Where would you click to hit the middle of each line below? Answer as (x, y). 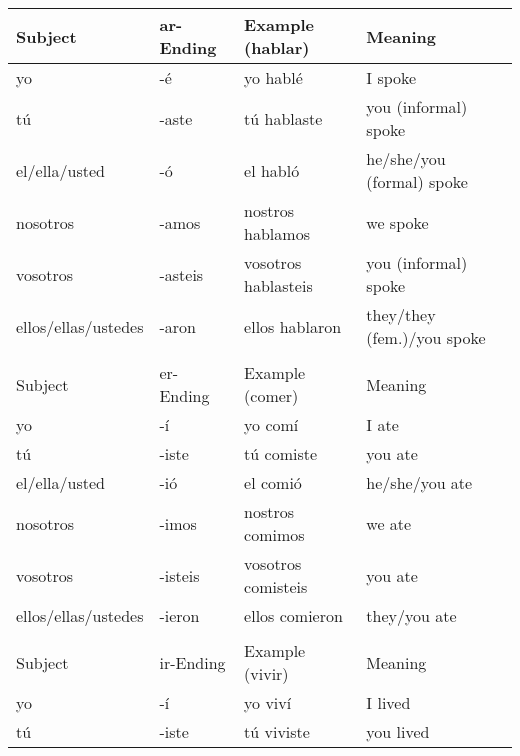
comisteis (276, 586)
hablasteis (278, 285)
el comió (273, 482)
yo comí (271, 424)
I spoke (391, 77)
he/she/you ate (419, 482)
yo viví (268, 702)
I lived (388, 702)
